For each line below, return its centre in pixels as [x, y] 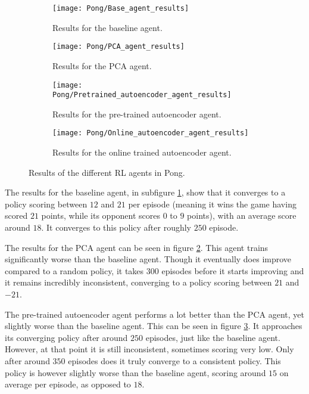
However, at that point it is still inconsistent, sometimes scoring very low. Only [149, 349]
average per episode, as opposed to [68, 384]
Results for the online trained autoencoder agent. [142, 152]
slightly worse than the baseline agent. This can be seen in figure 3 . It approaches [154, 326]
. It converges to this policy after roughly [116, 227]
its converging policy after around [66, 337]
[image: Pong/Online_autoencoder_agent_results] [151, 133]
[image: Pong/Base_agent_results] [121, 8]
